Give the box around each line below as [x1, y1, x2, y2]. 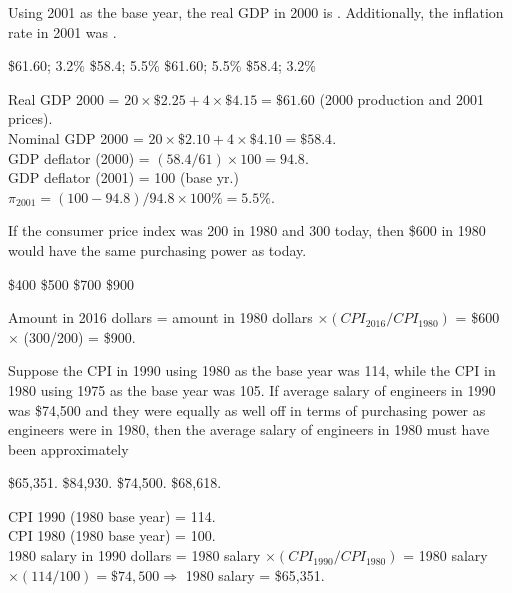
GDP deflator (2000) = [8, 147, 150, 168]
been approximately [8, 438, 129, 459]
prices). [8, 108, 53, 129]
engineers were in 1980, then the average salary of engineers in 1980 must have [8, 419, 490, 440]
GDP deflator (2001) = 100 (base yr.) [8, 167, 239, 188]
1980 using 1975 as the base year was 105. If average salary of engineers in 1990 [8, 379, 496, 400]
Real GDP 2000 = [8, 88, 120, 109]
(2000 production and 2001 [319, 88, 485, 109]
